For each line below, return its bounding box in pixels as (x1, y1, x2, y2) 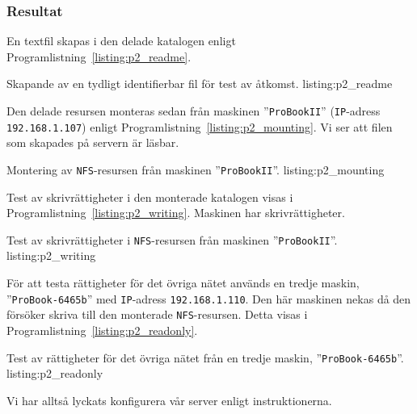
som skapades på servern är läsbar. (6, 134, 179, 151)
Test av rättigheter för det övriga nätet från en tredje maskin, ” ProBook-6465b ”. (6, 349, 404, 366)
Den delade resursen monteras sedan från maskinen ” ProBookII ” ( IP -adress (6, 102, 381, 119)
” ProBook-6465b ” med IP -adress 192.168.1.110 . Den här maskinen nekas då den (6, 290, 411, 307)
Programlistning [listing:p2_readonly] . (6, 321, 198, 338)
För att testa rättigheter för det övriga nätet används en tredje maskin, (6, 274, 360, 291)
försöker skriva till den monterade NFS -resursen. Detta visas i (6, 306, 308, 323)
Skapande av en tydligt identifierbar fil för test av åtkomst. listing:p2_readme (6, 75, 393, 92)
